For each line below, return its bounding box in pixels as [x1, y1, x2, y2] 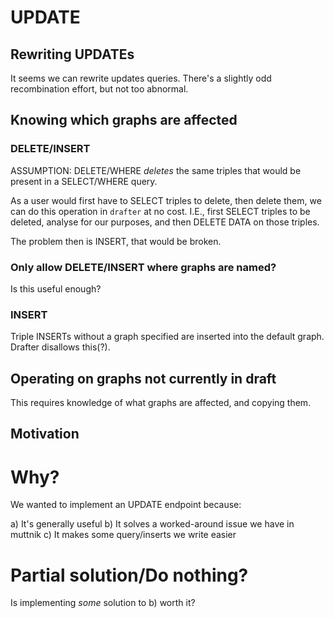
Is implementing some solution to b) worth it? [10, 597, 196, 609]
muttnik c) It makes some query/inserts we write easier [10, 529, 237, 541]
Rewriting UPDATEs [10, 46, 135, 63]
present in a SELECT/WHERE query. [10, 175, 158, 187]
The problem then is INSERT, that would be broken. [10, 235, 222, 247]
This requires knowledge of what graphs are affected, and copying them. [10, 397, 312, 409]
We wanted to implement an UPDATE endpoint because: [10, 499, 242, 511]
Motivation [10, 426, 80, 443]
